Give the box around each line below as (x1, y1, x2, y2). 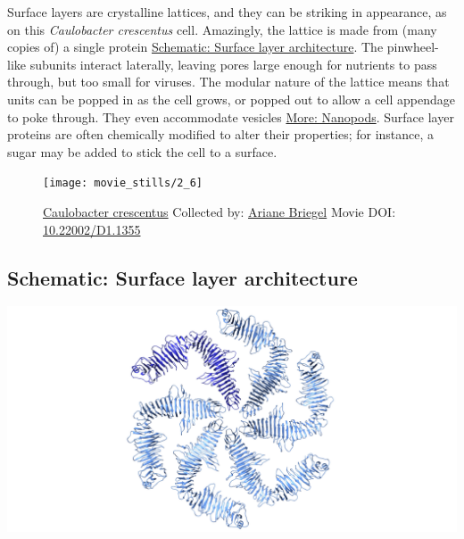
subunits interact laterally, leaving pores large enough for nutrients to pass (29, 54, 437, 73)
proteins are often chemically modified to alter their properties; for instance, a (7, 125, 435, 144)
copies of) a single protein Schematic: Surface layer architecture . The (7, 37, 384, 56)
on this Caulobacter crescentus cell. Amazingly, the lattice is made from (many (7, 20, 437, 38)
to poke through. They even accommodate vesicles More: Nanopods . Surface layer (7, 107, 454, 126)
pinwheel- (386, 37, 439, 56)
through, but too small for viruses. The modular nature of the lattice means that (7, 72, 450, 91)
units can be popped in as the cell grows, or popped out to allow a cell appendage (7, 89, 455, 108)
